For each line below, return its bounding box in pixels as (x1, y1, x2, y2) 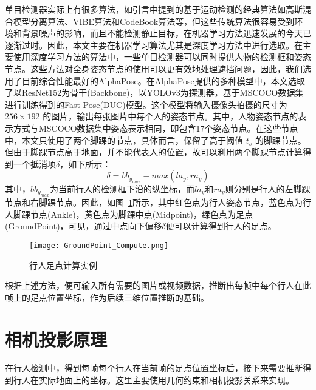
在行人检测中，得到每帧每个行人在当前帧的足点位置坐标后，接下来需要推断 (5, 361, 303, 374)
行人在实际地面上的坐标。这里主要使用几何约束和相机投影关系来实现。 (13, 374, 294, 386)
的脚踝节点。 (255, 133, 306, 146)
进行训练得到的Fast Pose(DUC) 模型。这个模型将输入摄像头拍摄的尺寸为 (5, 98, 287, 110)
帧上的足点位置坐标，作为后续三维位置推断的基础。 (5, 291, 209, 303)
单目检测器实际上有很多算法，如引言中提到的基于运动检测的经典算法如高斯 (5, 3, 303, 15)
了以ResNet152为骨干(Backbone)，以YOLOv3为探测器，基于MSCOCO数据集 (5, 86, 304, 99)
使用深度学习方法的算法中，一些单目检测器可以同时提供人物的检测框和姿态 (13, 50, 311, 63)
